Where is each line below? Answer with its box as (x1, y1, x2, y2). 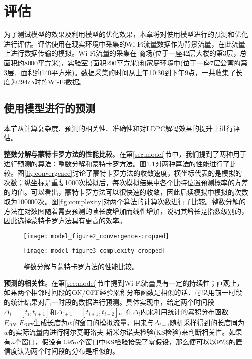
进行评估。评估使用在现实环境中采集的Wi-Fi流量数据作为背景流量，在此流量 (4, 38, 245, 49)
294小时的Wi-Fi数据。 (17, 77, 86, 87)
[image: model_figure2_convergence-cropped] (23, 232, 169, 240)
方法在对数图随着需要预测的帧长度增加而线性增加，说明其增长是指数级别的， (4, 206, 248, 216)
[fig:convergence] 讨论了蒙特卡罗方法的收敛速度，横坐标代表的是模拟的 (24, 168, 242, 178)
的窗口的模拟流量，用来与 (72, 317, 154, 327)
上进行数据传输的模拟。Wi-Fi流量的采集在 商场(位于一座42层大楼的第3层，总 (4, 48, 247, 58)
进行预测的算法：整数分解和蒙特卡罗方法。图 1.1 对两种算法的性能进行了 (4, 158, 230, 168)
